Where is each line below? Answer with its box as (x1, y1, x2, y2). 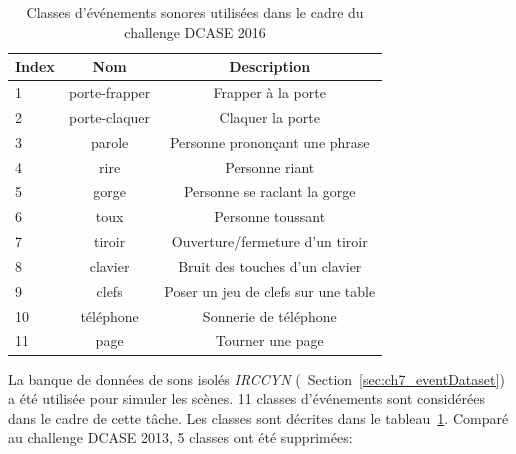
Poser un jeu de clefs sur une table (164, 280, 376, 301)
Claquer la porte (219, 106, 320, 127)
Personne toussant (214, 206, 326, 227)
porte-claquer (69, 106, 151, 127)
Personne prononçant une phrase (169, 131, 370, 152)
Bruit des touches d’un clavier (178, 255, 362, 276)
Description (229, 56, 311, 77)
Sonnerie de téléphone (202, 305, 337, 326)
